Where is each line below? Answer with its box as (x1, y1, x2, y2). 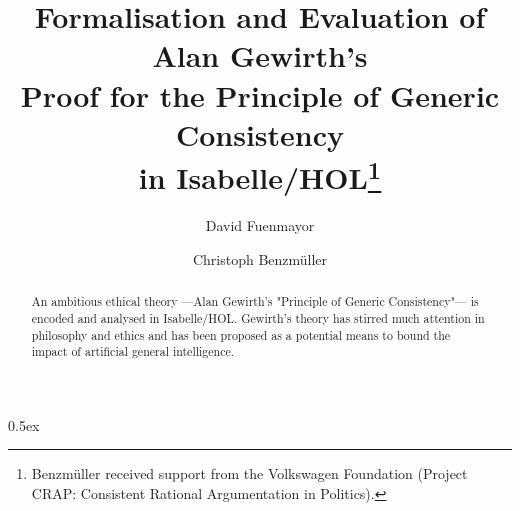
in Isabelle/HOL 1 (138, 152, 382, 198)
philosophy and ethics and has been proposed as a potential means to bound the (31, 326, 451, 343)
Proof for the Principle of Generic (20, 74, 500, 115)
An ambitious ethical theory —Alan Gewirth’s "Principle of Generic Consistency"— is (31, 293, 479, 310)
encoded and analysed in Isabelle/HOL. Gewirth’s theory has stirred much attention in (31, 309, 485, 326)
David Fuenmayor (205, 215, 315, 236)
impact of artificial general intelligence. (31, 343, 235, 360)
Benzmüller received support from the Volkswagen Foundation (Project (31, 463, 468, 484)
